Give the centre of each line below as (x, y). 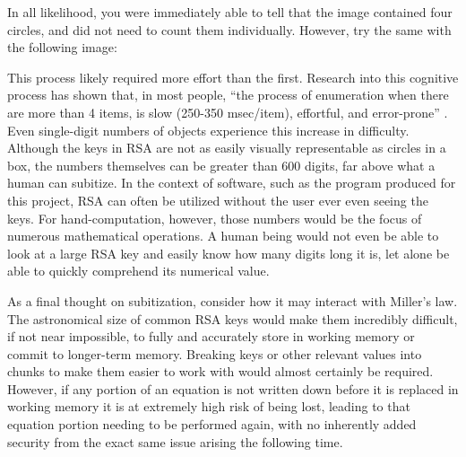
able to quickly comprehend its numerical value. (138, 271)
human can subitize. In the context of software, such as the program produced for (232, 183)
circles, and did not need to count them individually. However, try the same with (229, 29)
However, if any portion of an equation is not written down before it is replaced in (233, 388)
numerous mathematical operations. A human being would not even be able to (223, 236)
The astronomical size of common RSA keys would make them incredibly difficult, (233, 318)
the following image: (62, 47)
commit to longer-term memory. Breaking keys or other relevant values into (215, 353)
